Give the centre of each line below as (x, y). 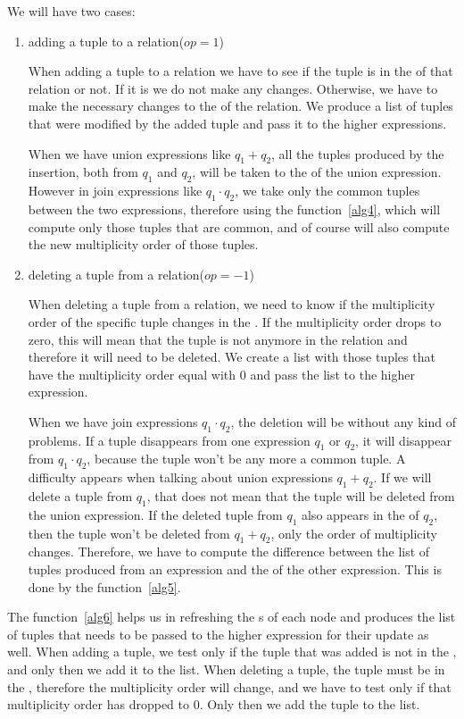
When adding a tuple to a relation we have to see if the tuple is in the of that (240, 71)
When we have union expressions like (129, 153)
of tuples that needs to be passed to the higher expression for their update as (218, 634)
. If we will (402, 477)
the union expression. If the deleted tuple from (155, 514)
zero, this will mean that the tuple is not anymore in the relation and (218, 339)
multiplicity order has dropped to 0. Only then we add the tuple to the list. (214, 704)
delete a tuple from (80, 496)
